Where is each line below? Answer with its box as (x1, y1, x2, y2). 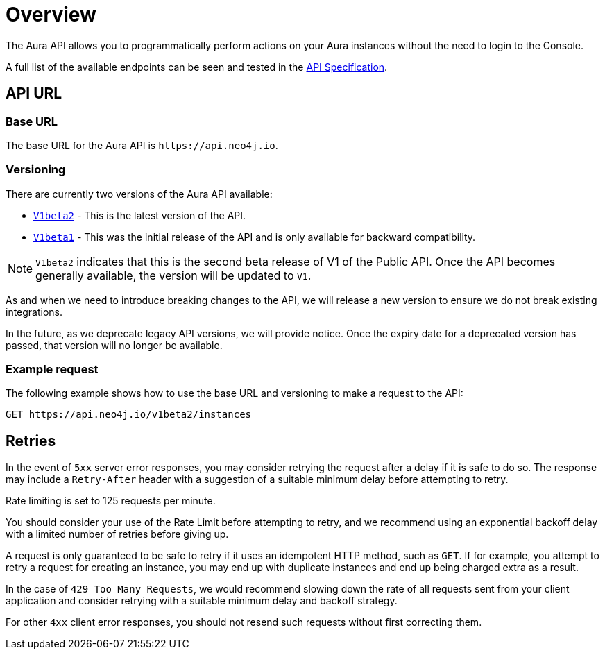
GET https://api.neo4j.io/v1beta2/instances (6, 409, 252, 420)
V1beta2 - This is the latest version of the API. (33, 209, 246, 221)
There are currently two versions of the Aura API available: (6, 187, 273, 200)
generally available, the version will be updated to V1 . (35, 268, 312, 282)
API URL (6, 85, 62, 103)
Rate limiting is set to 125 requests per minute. (6, 495, 216, 507)
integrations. (6, 305, 63, 318)
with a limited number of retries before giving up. (6, 528, 229, 541)
